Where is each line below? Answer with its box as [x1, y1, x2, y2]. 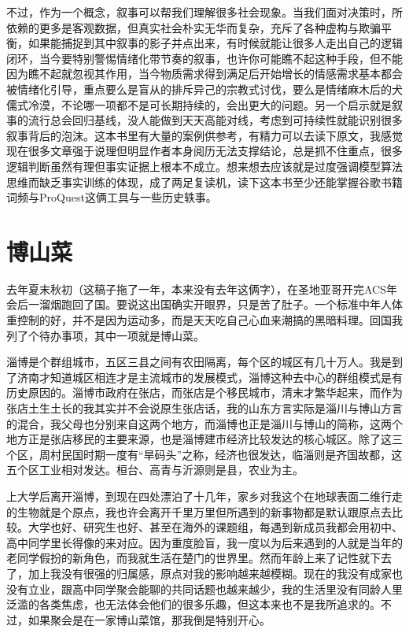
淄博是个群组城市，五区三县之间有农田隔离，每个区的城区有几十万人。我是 [6, 354, 392, 370]
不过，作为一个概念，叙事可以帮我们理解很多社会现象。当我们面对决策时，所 [6, 4, 403, 20]
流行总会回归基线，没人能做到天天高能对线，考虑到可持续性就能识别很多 [28, 112, 403, 128]
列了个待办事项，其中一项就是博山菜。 [6, 327, 204, 343]
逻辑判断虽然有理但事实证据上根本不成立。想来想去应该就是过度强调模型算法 [6, 157, 403, 174]
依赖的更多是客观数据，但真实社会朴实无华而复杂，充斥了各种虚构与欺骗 [6, 19, 381, 35]
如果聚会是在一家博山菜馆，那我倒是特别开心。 [28, 611, 271, 627]
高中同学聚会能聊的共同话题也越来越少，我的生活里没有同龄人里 [72, 580, 403, 597]
